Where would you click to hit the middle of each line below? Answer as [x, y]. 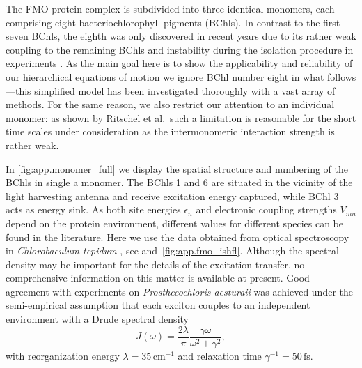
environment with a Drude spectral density [97, 319]
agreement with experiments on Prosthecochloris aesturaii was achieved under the [179, 291]
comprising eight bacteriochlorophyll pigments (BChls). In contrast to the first [173, 22]
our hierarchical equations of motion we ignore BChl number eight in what [165, 76]
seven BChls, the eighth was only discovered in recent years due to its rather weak [181, 36]
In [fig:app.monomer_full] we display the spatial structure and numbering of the [177, 168]
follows [342, 76]
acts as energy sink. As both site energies [93, 209]
